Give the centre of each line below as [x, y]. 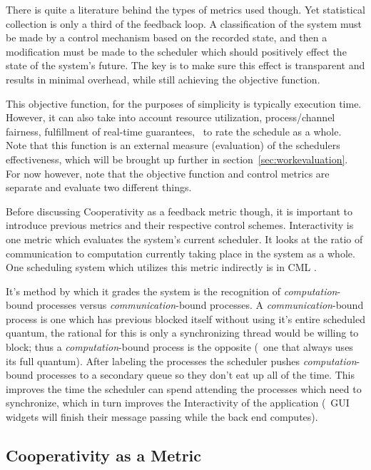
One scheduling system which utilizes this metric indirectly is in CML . [161, 267]
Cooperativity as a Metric [104, 455]
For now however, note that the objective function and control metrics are [168, 173]
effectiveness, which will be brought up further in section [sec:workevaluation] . [177, 159]
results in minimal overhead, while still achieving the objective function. [163, 79]
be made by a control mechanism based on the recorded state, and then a [167, 37]
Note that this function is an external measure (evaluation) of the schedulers [173, 145]
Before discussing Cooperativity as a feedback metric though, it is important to [179, 211]
